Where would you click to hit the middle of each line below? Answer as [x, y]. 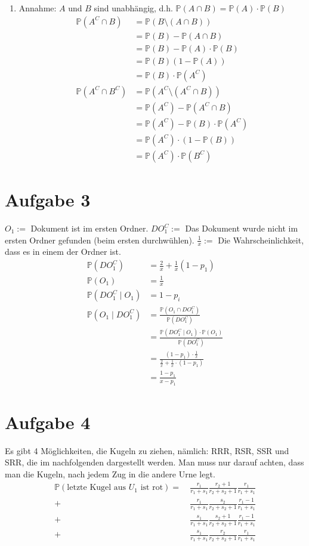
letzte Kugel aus [97, 488]
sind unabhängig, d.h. [133, 8]
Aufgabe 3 [48, 200]
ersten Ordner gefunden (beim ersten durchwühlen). [100, 240]
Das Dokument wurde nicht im [242, 228]
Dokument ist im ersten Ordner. [89, 228]
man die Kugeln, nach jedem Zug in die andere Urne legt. [110, 473]
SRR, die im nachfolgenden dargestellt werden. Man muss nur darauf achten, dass [154, 462]
